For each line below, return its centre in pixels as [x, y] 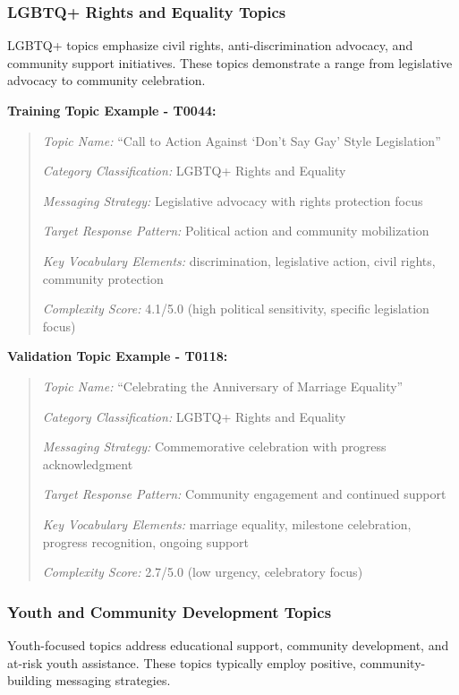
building [30, 680]
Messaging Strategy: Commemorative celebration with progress [214, 446]
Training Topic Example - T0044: [112, 110]
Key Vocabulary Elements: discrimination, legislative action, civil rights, [239, 260]
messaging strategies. [113, 680]
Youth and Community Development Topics [170, 611]
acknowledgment [88, 463]
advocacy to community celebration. [106, 80]
